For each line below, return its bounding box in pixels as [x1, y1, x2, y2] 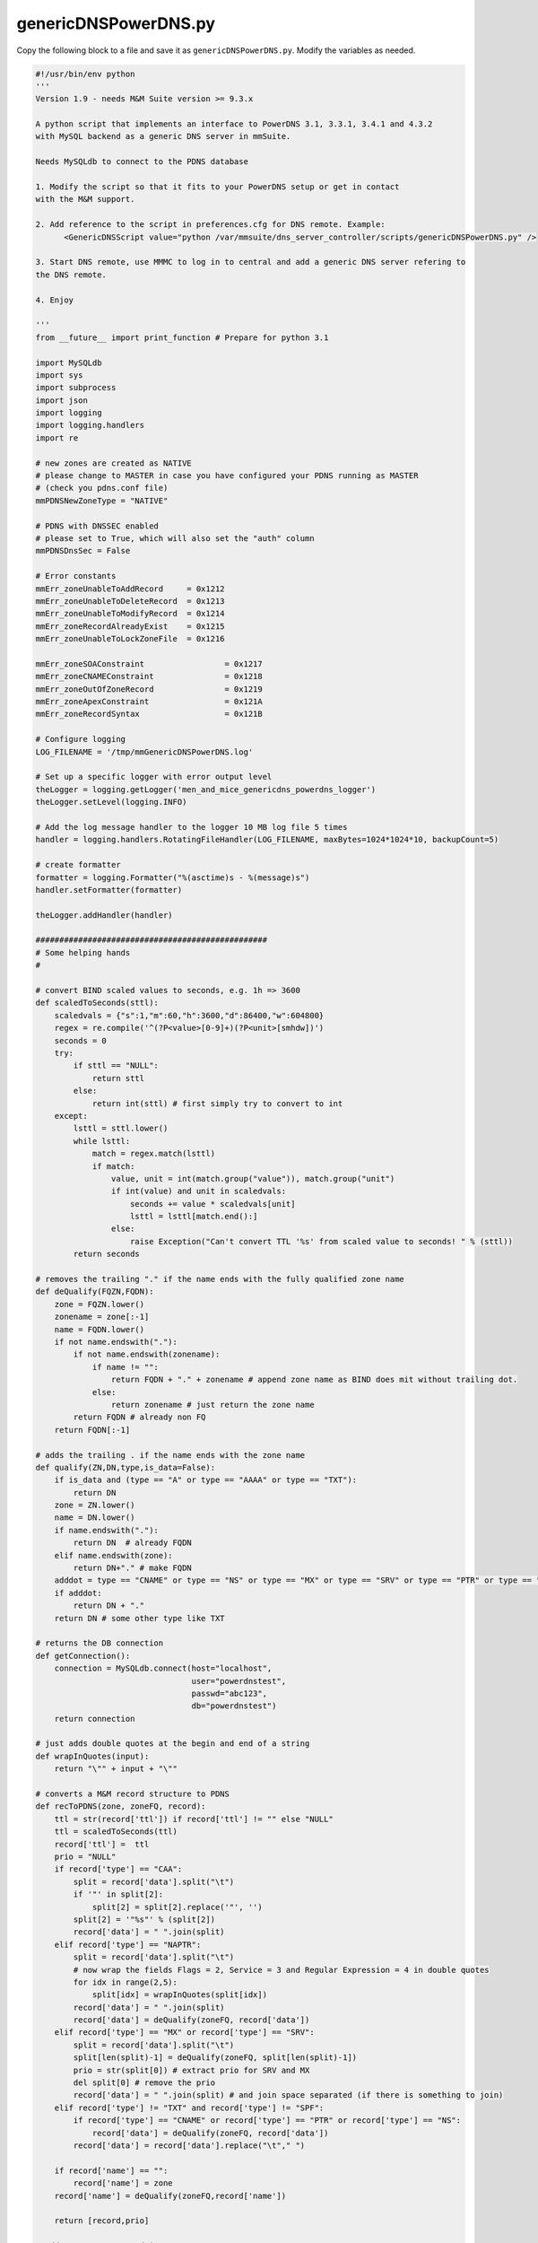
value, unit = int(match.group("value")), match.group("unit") [110, 1174, 395, 1183]
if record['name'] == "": [54, 2165, 169, 2176]
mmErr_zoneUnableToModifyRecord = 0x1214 [35, 608, 225, 619]
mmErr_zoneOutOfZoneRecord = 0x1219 [35, 684, 264, 694]
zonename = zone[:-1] [54, 1312, 150, 1322]
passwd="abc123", [191, 1688, 268, 1698]
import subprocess [35, 382, 117, 393]
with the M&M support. [35, 194, 135, 205]
